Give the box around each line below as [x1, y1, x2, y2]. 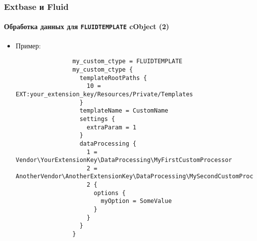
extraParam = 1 [86, 123, 137, 131]
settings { [79, 115, 115, 122]
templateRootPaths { [79, 74, 147, 81]
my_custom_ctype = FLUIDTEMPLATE [72, 58, 183, 65]
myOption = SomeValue [101, 198, 172, 205]
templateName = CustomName [79, 107, 168, 115]
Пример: [15, 40, 41, 50]
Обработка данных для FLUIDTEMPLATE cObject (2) [4, 21, 169, 32]
